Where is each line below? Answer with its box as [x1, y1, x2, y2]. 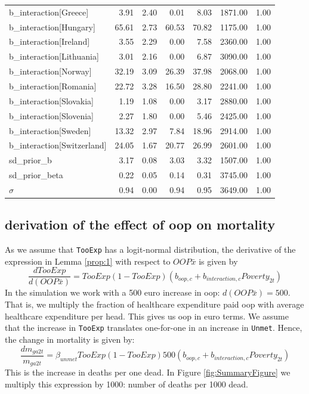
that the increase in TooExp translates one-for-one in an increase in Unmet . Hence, [5, 321, 302, 334]
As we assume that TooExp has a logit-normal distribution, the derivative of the [5, 243, 296, 256]
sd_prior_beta [9, 169, 63, 181]
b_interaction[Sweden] [9, 124, 91, 136]
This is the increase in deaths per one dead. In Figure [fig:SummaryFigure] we [5, 366, 291, 379]
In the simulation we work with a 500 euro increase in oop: [5, 286, 220, 299]
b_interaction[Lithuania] [9, 50, 99, 63]
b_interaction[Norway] [9, 65, 92, 77]
